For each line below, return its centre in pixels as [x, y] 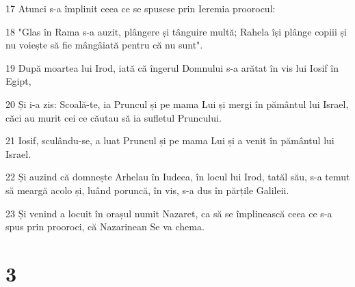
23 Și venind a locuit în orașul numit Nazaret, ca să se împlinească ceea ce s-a [169, 213]
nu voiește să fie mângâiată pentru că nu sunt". [104, 45]
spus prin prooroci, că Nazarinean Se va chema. [105, 227]
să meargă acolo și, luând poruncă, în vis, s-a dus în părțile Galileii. [147, 190]
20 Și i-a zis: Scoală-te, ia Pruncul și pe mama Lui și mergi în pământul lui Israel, [177, 104]
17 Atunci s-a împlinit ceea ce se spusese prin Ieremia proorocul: [141, 8]
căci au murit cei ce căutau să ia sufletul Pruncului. [114, 117]
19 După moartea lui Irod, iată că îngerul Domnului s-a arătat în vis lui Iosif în [172, 67]
